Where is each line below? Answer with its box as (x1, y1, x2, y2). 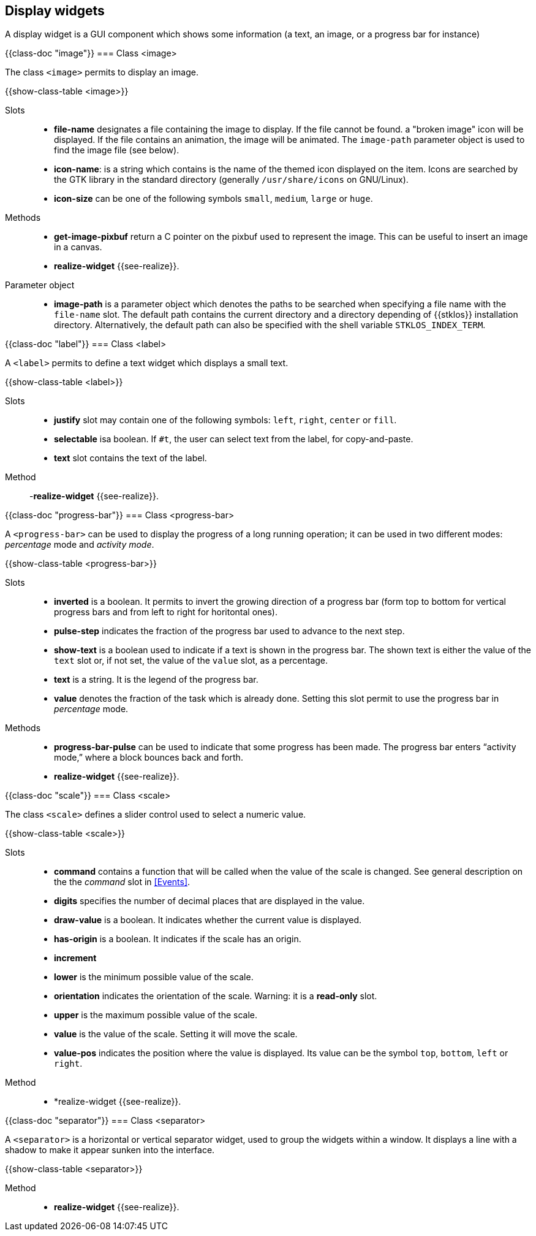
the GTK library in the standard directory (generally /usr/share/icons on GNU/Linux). (54, 174, 409, 185)
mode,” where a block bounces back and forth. (54, 752, 243, 763)
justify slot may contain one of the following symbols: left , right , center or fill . (54, 415, 397, 426)
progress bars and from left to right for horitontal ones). (54, 607, 278, 618)
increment (54, 953, 97, 964)
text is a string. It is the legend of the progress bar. (54, 674, 259, 685)
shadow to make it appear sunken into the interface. (5, 1145, 215, 1156)
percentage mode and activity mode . (5, 539, 154, 550)
